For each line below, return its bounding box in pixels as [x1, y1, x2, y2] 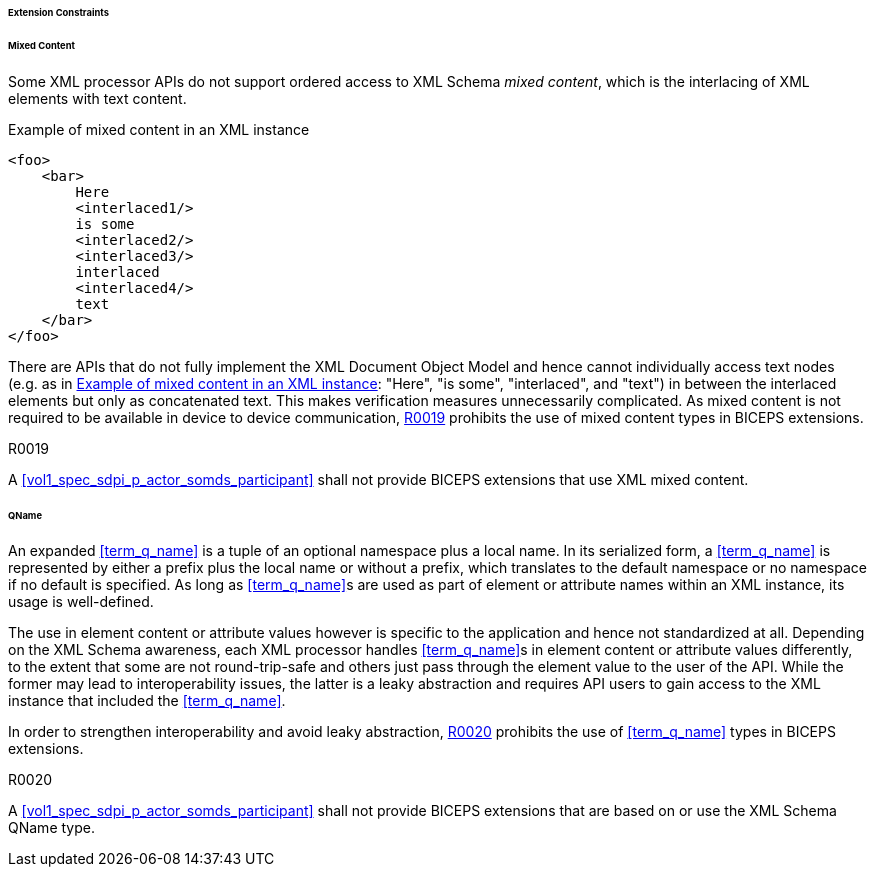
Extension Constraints [8, 7, 109, 18]
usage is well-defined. [8, 593, 154, 611]
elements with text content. [8, 89, 187, 107]
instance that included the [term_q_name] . [8, 692, 286, 710]
